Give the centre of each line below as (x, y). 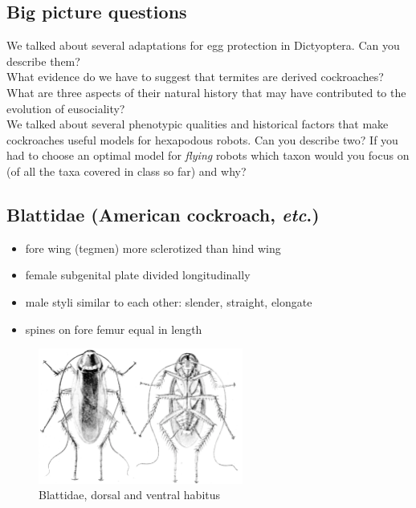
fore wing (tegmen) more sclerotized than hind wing (153, 248)
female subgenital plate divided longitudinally (138, 275)
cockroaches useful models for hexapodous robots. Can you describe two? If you (202, 139)
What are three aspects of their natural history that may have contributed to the (206, 92)
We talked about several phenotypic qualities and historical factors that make (198, 124)
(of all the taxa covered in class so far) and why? (126, 171)
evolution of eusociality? (66, 108)
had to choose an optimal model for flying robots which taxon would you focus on (208, 155)
